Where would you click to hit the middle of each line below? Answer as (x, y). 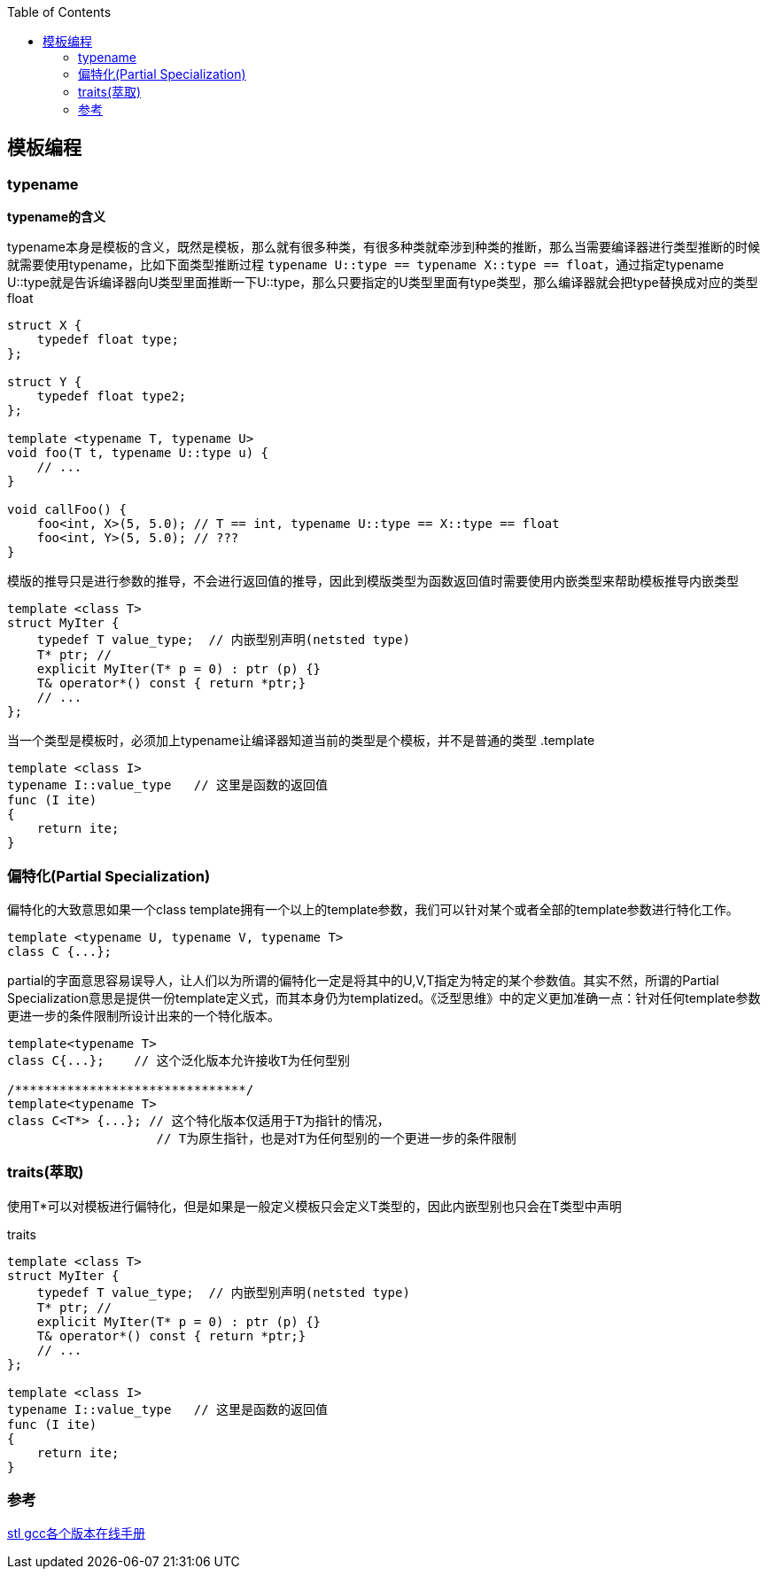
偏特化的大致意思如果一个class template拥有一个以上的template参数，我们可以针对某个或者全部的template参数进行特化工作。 (373, 909)
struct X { (45, 326)
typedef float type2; (112, 396)
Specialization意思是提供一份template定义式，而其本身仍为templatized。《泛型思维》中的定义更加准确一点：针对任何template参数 (384, 998)
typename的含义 (56, 217)
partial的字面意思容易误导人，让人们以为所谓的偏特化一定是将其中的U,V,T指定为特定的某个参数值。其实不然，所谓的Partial (363, 980)
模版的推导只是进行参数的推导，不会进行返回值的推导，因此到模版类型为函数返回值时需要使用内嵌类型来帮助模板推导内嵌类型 (373, 581)
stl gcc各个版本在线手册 (76, 1533)
